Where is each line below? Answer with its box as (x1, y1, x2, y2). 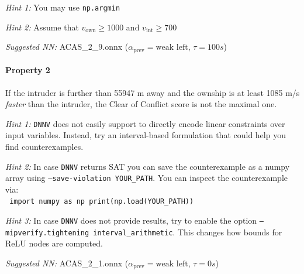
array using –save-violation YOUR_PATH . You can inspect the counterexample (5, 172, 288, 184)
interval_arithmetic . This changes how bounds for (93, 225, 282, 238)
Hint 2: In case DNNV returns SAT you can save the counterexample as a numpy (5, 160, 290, 172)
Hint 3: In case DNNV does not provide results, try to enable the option (5, 214, 257, 227)
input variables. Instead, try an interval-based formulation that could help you (5, 129, 286, 141)
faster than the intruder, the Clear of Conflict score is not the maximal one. (5, 98, 277, 110)
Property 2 (5, 64, 50, 76)
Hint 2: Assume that (5, 20, 79, 33)
